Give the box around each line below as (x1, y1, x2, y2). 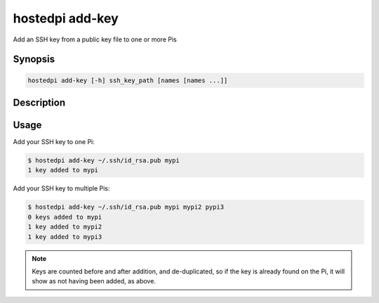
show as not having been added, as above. (32, 277, 156, 285)
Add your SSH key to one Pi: (13, 138, 95, 146)
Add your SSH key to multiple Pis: (13, 184, 110, 193)
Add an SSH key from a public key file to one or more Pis (13, 35, 177, 44)
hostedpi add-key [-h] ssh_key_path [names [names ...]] (27, 76, 228, 84)
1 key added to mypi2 (27, 223, 102, 231)
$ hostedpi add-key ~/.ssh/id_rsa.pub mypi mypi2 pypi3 (27, 203, 225, 211)
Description (13, 96, 66, 108)
